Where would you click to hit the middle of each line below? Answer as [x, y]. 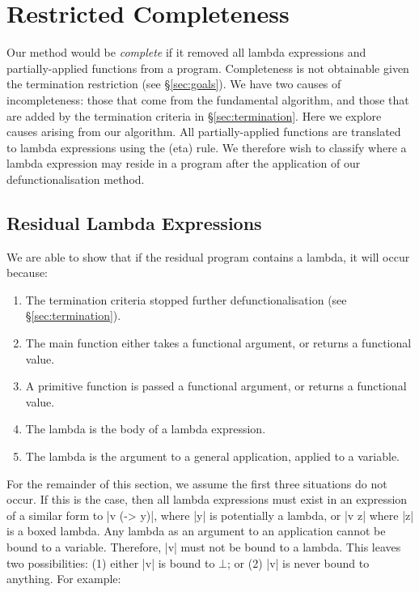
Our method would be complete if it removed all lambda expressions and [186, 52]
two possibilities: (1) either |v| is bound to [111, 562]
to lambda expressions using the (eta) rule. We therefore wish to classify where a [207, 147]
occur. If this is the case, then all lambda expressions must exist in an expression [207, 499]
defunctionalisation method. [76, 179]
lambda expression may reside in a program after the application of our [184, 163]
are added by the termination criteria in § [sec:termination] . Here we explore [194, 115]
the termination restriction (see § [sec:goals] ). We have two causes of [174, 84]
